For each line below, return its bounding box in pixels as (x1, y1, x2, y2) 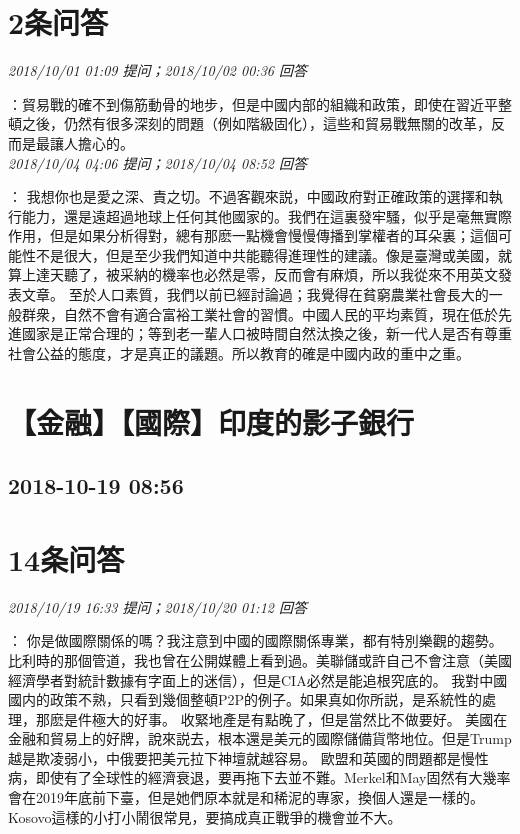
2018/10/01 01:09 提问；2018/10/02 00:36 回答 (8, 60, 307, 81)
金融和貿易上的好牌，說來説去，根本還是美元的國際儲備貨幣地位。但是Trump (8, 728, 512, 749)
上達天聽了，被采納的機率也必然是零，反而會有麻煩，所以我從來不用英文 (21, 264, 498, 285)
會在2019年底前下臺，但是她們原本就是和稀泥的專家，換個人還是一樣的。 (8, 787, 484, 808)
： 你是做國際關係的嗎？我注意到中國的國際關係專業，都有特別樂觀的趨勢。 (8, 630, 503, 651)
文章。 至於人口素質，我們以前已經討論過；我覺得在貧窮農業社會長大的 (21, 284, 489, 305)
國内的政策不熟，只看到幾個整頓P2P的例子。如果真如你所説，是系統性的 (8, 689, 483, 710)
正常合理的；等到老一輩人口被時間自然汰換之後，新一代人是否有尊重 (63, 323, 512, 344)
